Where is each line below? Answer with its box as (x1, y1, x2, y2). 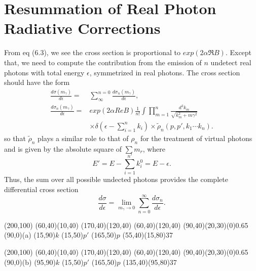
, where (142, 143, 166, 154)
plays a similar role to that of (38, 132, 129, 143)
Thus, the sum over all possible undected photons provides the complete (4, 174, 228, 185)
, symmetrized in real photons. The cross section (89, 67, 240, 77)
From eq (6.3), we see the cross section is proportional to (4, 47, 180, 58)
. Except (225, 47, 252, 58)
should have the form (4, 77, 70, 87)
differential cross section (4, 184, 79, 195)
